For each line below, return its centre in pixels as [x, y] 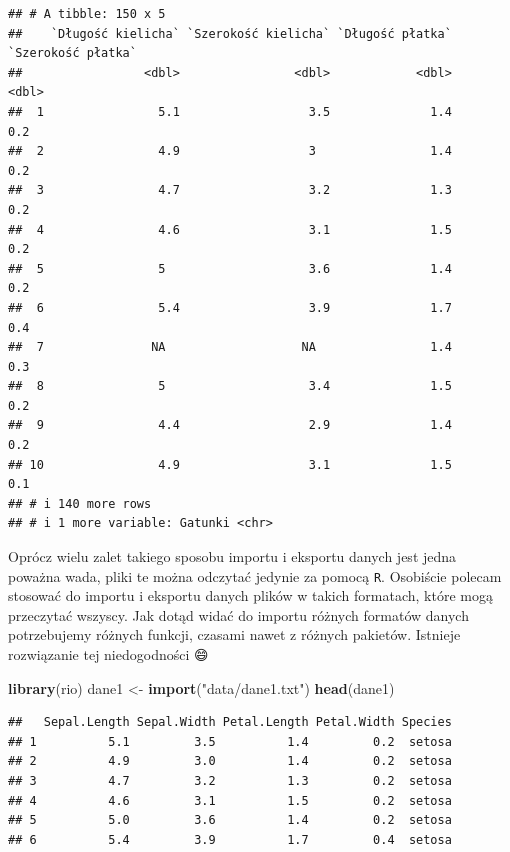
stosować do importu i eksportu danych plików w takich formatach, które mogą [250, 595]
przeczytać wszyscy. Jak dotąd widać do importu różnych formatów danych [238, 614]
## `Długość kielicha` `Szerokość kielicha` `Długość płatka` [230, 33]
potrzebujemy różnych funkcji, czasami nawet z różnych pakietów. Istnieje [234, 634]
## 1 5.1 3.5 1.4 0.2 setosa [230, 741]
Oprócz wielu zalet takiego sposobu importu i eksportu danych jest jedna [232, 556]
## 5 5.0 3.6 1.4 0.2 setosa [230, 820]
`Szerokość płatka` [72, 53]
